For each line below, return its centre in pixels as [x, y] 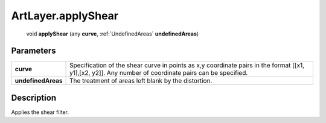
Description [34, 97]
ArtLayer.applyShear [65, 16]
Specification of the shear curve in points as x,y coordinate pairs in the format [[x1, [187, 65]
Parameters [34, 51]
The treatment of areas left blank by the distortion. [141, 81]
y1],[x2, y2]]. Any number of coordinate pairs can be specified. [159, 73]
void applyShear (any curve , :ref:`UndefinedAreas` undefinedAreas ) [113, 34]
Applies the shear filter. [40, 112]
